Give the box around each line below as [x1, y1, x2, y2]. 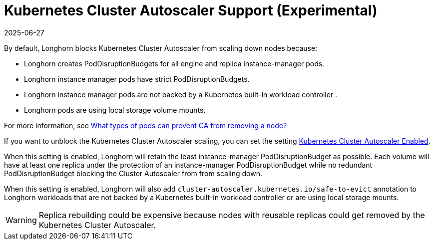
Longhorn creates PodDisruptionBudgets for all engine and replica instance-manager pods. [24, 59, 325, 68]
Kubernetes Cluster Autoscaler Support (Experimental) [4, 2, 378, 19]
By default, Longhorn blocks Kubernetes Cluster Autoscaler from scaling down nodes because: [4, 43, 318, 52]
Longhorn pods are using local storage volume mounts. [24, 105, 206, 114]
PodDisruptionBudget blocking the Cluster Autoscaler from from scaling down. [4, 169, 263, 178]
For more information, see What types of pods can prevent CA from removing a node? [4, 121, 287, 130]
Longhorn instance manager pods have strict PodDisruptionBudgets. [24, 74, 250, 83]
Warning [5, 215, 37, 225]
